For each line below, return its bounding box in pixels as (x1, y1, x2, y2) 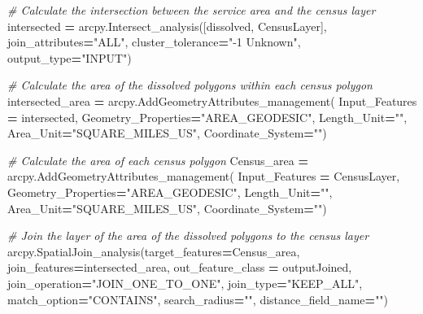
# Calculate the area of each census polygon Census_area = (7, 151, 308, 168)
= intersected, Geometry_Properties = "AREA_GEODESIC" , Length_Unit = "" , (7, 108, 408, 125)
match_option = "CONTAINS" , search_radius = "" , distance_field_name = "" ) (7, 290, 389, 307)
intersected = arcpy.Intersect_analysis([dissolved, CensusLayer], (7, 17, 327, 34)
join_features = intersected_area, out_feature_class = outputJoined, (7, 259, 352, 276)
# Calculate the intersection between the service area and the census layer (7, 2, 376, 18)
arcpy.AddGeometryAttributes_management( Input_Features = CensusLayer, (7, 168, 400, 185)
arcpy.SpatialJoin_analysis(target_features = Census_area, (7, 242, 300, 259)
